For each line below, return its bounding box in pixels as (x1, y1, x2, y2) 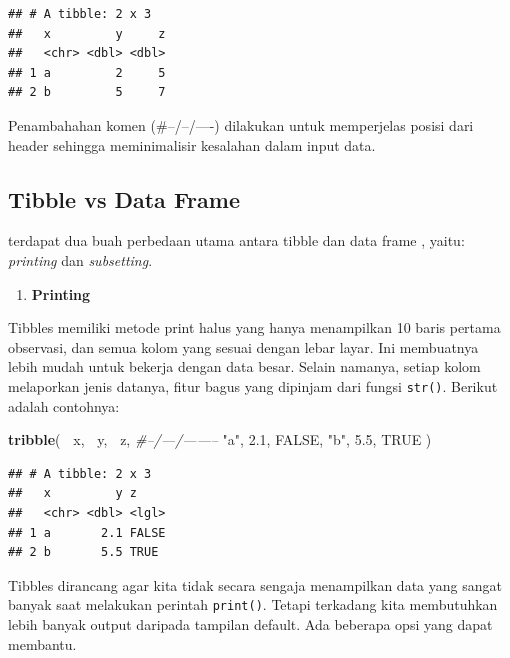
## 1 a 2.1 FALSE (8, 525, 166, 540)
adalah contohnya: (8, 395, 120, 416)
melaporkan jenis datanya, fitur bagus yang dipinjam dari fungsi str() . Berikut (8, 375, 498, 396)
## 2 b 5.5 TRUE (8, 545, 159, 560)
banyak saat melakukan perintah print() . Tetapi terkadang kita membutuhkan (8, 594, 498, 615)
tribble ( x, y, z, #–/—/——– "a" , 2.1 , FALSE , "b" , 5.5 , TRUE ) (8, 429, 432, 450)
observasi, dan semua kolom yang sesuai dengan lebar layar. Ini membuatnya (8, 336, 479, 357)
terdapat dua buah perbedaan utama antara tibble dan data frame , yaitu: (8, 230, 465, 251)
